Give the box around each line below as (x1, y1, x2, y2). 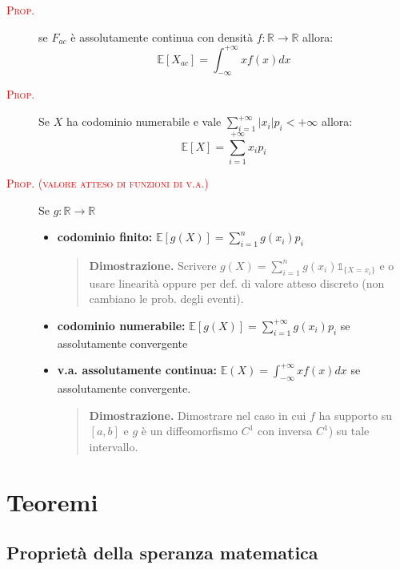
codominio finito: (57, 228, 153, 245)
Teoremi (6, 485, 98, 518)
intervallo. (89, 438, 138, 454)
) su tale (328, 422, 370, 439)
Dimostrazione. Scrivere (89, 256, 217, 273)
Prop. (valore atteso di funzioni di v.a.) (6, 175, 209, 191)
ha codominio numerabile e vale (66, 113, 222, 130)
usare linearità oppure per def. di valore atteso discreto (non (89, 274, 385, 291)
